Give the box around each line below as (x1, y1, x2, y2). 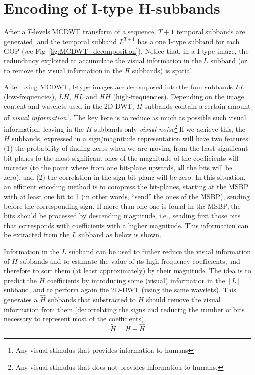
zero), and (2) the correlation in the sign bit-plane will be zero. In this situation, (4, 172, 246, 182)
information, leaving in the (4, 123, 84, 134)
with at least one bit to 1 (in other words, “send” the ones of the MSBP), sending (4, 191, 250, 201)
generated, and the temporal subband (4, 36, 117, 46)
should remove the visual (146, 294, 221, 305)
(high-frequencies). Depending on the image (113, 91, 244, 101)
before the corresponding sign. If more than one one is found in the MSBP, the (4, 201, 241, 211)
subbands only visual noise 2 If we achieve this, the (94, 122, 245, 134)
